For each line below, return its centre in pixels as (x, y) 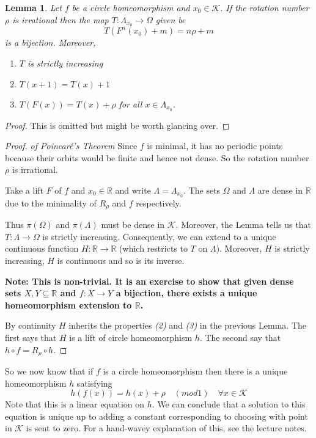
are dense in (280, 190)
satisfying (94, 383)
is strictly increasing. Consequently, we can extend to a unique (159, 236)
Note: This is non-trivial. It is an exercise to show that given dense (149, 281)
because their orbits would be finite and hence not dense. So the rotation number (157, 157)
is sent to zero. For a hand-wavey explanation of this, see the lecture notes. (166, 428)
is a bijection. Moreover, (50, 42)
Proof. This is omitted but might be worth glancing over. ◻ (117, 125)
